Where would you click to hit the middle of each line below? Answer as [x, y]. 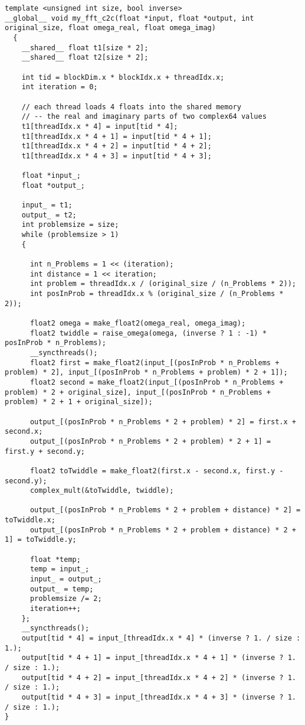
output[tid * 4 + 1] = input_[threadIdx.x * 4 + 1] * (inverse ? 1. [159, 658]
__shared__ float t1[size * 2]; [85, 48]
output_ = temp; [62, 589]
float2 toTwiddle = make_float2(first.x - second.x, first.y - [157, 471]
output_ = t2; [49, 215]
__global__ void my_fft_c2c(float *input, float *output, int [129, 18]
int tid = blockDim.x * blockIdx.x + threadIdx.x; [123, 77]
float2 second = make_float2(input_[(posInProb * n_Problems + [157, 382]
